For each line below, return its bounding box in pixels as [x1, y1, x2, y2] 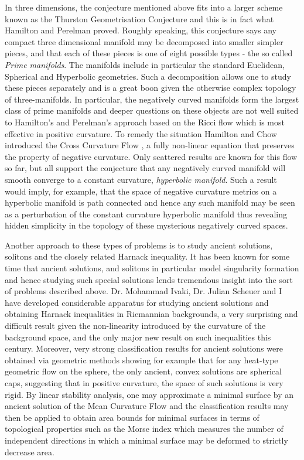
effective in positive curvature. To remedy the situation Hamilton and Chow [5, 127, 277, 139]
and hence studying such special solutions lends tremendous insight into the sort [5, 273, 293, 285]
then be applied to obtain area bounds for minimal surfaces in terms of [5, 411, 259, 423]
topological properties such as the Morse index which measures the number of [5, 422, 283, 435]
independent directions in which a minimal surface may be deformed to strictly [5, 434, 288, 446]
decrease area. [5, 445, 54, 458]
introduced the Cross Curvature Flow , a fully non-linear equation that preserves [5, 139, 295, 151]
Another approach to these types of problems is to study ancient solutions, [5, 238, 273, 251]
